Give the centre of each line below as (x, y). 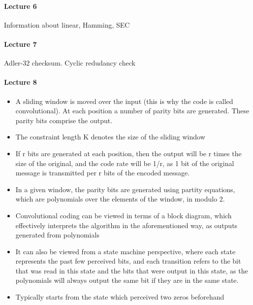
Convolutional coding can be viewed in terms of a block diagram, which (124, 215)
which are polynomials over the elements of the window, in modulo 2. (120, 199)
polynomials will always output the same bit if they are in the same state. (127, 280)
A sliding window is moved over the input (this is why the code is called (124, 101)
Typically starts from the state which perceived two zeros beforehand (120, 297)
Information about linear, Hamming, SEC (67, 24)
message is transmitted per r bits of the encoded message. (103, 173)
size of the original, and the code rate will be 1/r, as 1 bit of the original (125, 163)
